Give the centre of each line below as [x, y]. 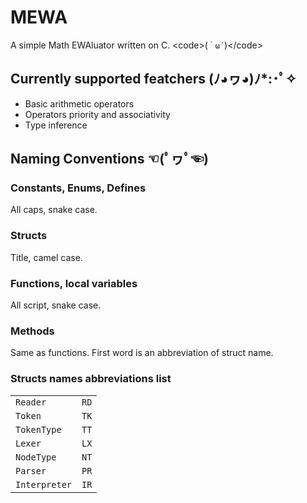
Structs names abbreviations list [91, 379]
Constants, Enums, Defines [78, 188]
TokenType [38, 429]
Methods [32, 331]
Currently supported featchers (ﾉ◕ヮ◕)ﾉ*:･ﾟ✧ [153, 79]
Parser [31, 470]
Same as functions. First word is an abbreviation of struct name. [142, 353]
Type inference [56, 125]
